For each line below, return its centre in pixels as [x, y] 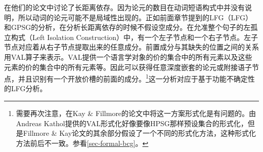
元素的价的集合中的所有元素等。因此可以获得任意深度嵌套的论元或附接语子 [128, 67]
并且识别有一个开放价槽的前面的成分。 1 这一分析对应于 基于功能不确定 [133, 78]
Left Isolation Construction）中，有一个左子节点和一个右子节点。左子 [145, 37]
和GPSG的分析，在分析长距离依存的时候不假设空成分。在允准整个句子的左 [127, 27]
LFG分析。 [29, 88]
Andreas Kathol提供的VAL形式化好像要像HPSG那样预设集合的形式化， [132, 123]
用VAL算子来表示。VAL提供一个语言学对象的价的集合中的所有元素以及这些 [128, 56]
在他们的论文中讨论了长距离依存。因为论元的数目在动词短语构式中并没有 [124, 7]
